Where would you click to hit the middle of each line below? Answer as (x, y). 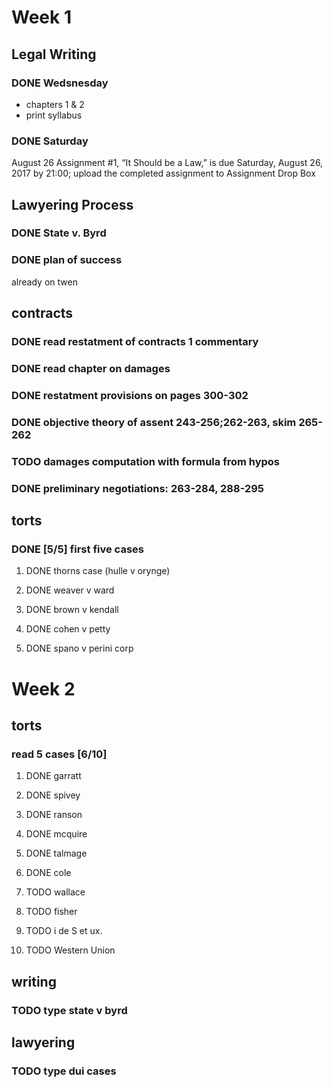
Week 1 (41, 17)
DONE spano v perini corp (79, 648)
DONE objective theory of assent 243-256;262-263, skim (154, 422)
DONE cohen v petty (68, 629)
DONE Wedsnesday (60, 83)
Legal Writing (54, 54)
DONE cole (48, 873)
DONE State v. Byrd (59, 233)
